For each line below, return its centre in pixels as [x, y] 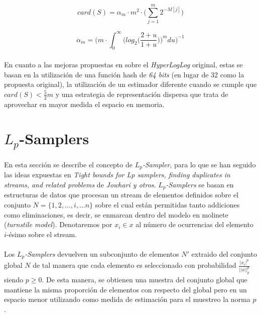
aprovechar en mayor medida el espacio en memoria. [84, 104]
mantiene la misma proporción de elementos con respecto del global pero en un [125, 289]
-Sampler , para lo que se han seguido [199, 164]
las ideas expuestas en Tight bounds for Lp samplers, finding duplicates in [117, 175]
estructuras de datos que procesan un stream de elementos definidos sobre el [121, 195]
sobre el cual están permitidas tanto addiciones [167, 204]
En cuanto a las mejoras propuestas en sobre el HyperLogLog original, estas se [123, 65]
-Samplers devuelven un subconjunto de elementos [102, 253]
